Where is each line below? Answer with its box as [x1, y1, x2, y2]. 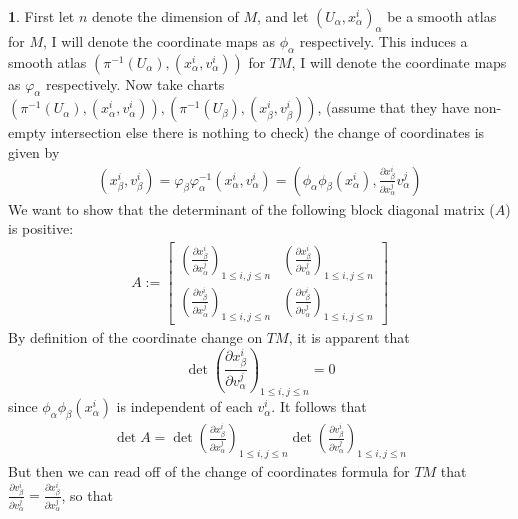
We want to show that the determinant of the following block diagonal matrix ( [8, 198, 495, 219]
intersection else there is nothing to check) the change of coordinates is [50, 122, 485, 143]
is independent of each [116, 396, 253, 417]
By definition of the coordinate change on [8, 327, 263, 348]
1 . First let [8, 6, 75, 26]
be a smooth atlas [387, 6, 497, 26]
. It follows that [271, 396, 367, 417]
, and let [257, 6, 309, 26]
